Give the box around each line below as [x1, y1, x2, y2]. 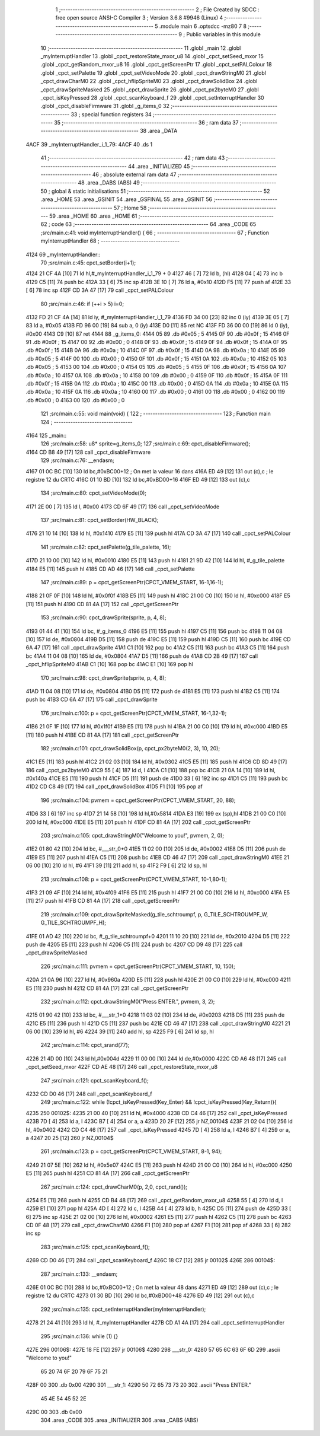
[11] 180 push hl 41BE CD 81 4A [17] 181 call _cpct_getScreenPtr [25, 731, 180, 738]
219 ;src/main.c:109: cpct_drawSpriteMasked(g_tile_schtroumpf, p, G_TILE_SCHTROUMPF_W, [40, 910, 268, 918]
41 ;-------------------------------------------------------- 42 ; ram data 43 [40, 154, 225, 161]
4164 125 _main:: [25, 432, 67, 439]
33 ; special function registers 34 [71, 110, 152, 118]
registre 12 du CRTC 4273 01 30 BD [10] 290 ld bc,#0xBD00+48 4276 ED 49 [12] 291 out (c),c [25, 1292, 255, 1299]
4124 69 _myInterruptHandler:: [25, 251, 101, 258]
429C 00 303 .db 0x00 [25, 1408, 82, 1415]
